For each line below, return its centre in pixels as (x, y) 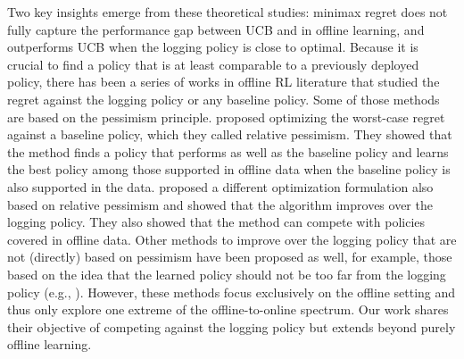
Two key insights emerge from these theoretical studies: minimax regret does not (228, 12)
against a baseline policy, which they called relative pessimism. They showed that (230, 134)
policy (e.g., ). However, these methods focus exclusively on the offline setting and (232, 292)
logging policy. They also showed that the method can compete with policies (216, 222)
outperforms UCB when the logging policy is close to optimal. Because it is (213, 47)
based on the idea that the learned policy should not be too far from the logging (227, 274)
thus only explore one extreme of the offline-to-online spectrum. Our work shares (228, 309)
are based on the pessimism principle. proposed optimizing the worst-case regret (226, 117)
